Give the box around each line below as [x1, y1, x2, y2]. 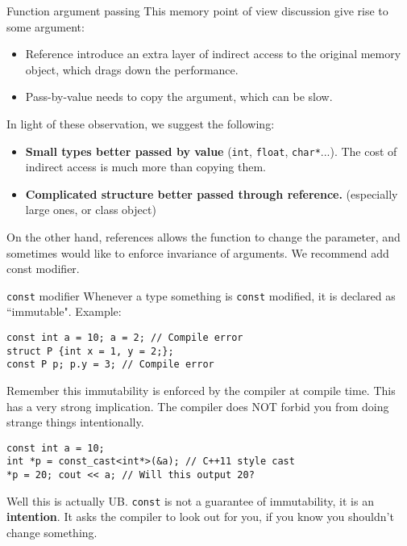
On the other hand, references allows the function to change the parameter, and [6, 229, 401, 245]
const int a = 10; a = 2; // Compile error [6, 332, 243, 344]
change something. [6, 524, 98, 540]
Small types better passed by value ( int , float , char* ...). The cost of [25, 142, 397, 159]
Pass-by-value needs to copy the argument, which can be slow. [25, 88, 333, 105]
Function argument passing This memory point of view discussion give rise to [6, 2, 388, 19]
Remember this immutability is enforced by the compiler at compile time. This [6, 382, 396, 398]
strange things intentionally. [6, 414, 144, 430]
